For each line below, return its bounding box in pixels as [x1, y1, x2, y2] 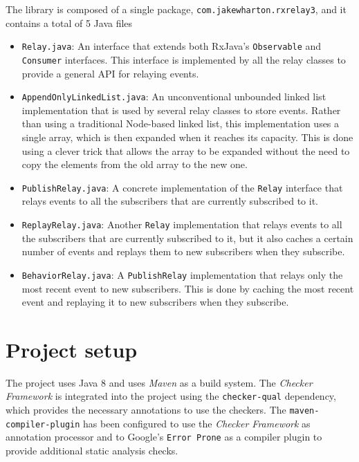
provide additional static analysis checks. [6, 443, 178, 458]
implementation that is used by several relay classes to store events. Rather [21, 102, 341, 117]
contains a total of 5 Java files [6, 15, 133, 30]
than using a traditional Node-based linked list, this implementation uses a [21, 116, 340, 131]
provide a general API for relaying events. [21, 66, 199, 80]
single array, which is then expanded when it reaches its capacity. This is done [21, 130, 353, 144]
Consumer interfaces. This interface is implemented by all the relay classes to [21, 52, 346, 66]
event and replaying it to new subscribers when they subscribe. [21, 295, 289, 309]
